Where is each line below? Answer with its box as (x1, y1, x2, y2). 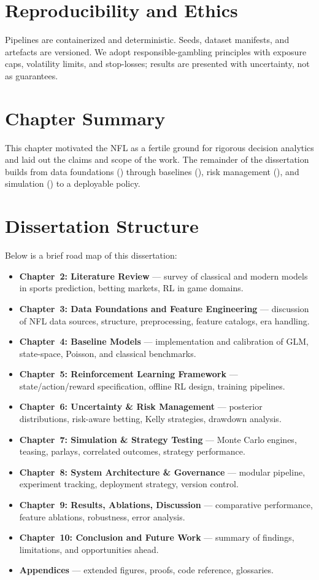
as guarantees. (5, 69, 58, 82)
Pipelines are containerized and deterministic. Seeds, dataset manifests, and (5, 33, 290, 46)
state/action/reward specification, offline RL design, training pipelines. (19, 379, 285, 392)
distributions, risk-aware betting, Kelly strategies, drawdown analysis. (19, 412, 282, 425)
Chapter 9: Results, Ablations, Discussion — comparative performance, (19, 498, 313, 511)
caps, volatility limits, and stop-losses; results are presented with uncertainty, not (5, 57, 310, 70)
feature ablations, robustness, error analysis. (19, 510, 185, 523)
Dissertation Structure (5, 213, 199, 238)
